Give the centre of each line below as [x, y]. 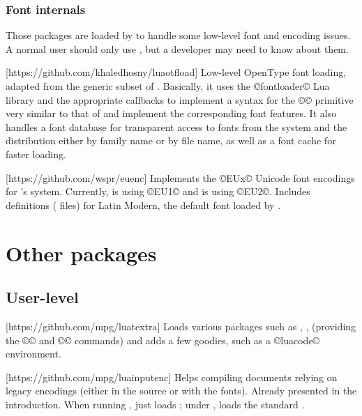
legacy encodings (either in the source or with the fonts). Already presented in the [181, 391]
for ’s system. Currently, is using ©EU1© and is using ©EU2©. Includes [158, 191]
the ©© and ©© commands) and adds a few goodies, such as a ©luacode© [163, 340]
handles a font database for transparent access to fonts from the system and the [176, 126]
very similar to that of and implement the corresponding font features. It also [171, 113]
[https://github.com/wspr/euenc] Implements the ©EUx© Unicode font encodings [180, 177]
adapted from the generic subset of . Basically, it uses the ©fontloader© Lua [168, 86]
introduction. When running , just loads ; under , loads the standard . [155, 404]
